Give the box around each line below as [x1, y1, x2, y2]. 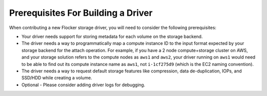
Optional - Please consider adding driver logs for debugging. [21, 82, 145, 88]
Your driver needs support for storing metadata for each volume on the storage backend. [21, 33, 203, 39]
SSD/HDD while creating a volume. [21, 75, 92, 81]
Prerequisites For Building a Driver [9, 7, 153, 18]
